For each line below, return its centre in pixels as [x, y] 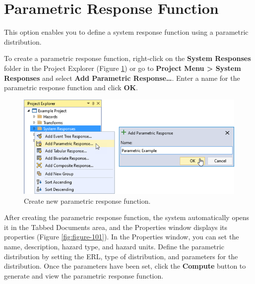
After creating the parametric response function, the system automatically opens [127, 217]
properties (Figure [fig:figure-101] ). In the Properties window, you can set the [122, 237]
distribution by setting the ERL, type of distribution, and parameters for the [121, 256]
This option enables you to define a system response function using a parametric [126, 32]
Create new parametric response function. [87, 200]
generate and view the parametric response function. [84, 275]
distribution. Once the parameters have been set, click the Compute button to [125, 266]
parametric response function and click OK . [71, 87]
